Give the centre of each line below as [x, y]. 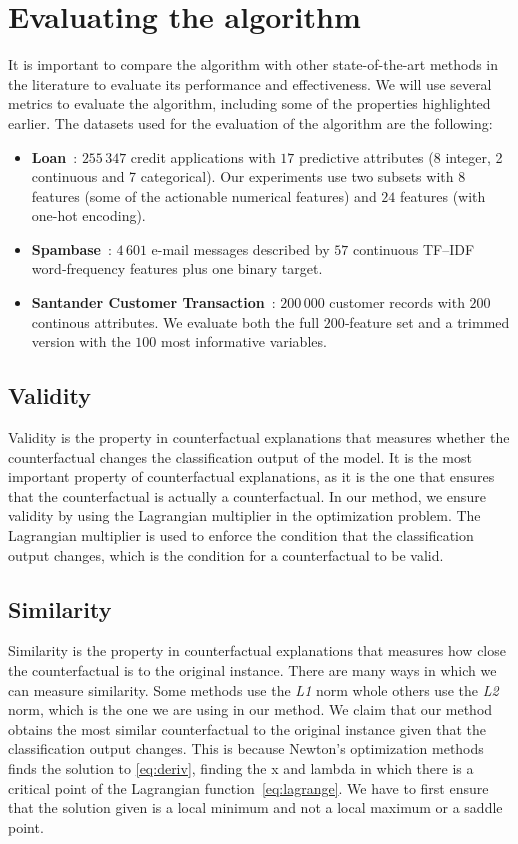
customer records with [397, 302]
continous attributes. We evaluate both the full [175, 321]
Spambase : [71, 248]
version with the [81, 341]
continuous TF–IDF [413, 248]
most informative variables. [244, 341]
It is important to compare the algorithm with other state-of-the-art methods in [253, 64]
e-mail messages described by [240, 248]
